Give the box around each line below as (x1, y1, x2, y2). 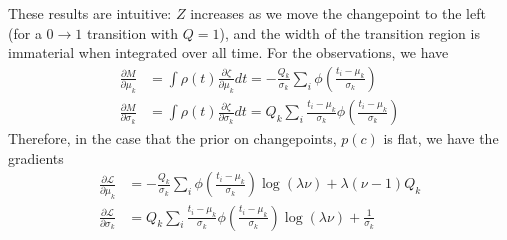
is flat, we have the (383, 128, 499, 149)
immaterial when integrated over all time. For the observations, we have (8, 42, 449, 63)
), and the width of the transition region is (219, 22, 480, 43)
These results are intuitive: (8, 3, 172, 23)
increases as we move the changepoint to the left (190, 3, 486, 23)
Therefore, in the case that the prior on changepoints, (8, 128, 337, 149)
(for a (8, 22, 42, 43)
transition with (86, 22, 179, 43)
